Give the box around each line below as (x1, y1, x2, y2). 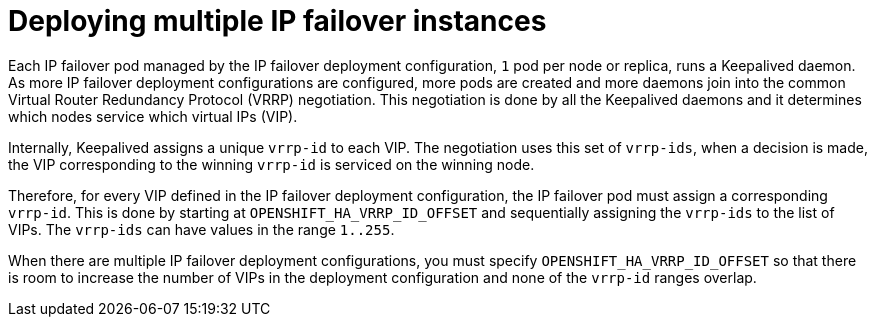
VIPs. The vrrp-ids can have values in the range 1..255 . (8, 220, 395, 238)
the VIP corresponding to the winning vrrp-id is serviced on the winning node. (8, 155, 535, 173)
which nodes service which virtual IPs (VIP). (8, 107, 298, 125)
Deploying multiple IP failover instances (8, 4, 547, 38)
